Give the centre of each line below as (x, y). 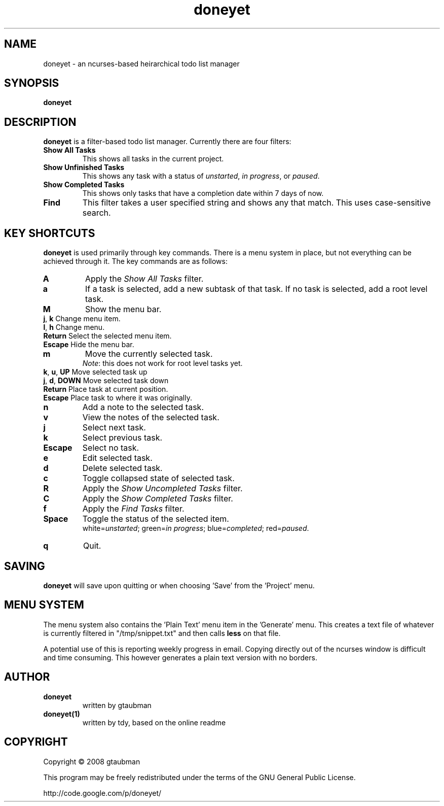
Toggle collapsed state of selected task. (158, 478)
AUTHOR (27, 677)
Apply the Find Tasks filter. (133, 509)
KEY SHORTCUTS (50, 233)
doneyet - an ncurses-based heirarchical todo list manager (141, 63)
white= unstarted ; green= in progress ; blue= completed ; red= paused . (196, 528)
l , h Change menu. (74, 327)
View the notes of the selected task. (151, 417)
